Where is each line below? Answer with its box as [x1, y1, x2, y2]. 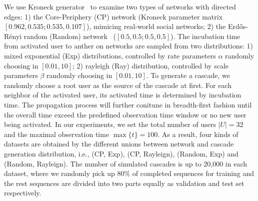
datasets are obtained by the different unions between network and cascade [4, 138, 234, 149]
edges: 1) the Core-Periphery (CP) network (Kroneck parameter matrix [4, 11, 223, 21]
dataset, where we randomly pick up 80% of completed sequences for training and [4, 168, 254, 178]
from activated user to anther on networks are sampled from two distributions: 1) [4, 40, 253, 51]
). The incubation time [170, 30, 240, 41]
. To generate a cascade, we [146, 70, 230, 80]
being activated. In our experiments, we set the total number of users [4, 119, 216, 129]
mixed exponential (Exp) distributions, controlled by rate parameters [4, 50, 216, 60]
